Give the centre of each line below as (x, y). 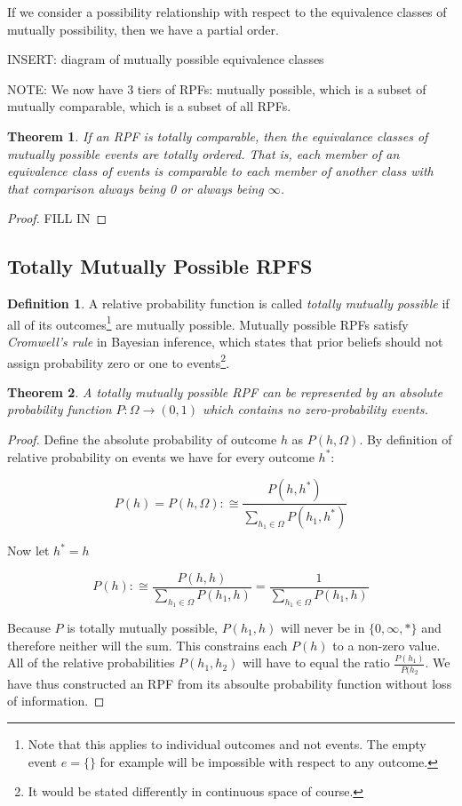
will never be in (323, 627)
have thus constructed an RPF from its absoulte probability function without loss (230, 683)
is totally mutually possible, (142, 627)
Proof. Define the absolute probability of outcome (142, 439)
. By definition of (406, 439)
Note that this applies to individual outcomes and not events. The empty (227, 743)
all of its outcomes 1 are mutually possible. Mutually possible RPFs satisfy (208, 323)
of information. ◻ (56, 701)
